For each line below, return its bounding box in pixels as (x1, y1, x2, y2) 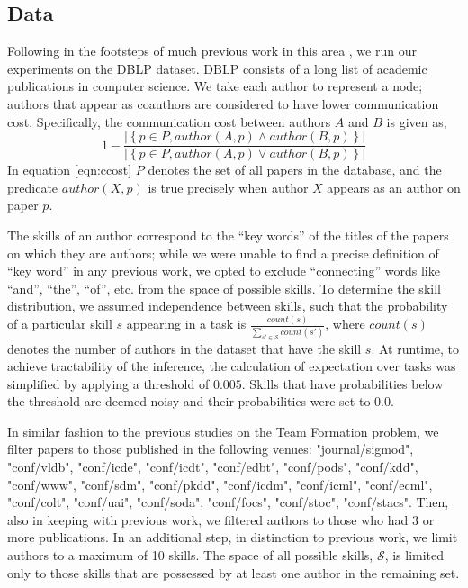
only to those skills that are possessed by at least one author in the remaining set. (7, 563, 460, 582)
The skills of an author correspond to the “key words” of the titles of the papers (7, 226, 449, 245)
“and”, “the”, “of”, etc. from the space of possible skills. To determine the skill (7, 278, 441, 297)
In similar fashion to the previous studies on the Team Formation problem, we (7, 421, 439, 440)
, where (325, 314, 365, 333)
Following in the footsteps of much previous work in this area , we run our (7, 41, 417, 60)
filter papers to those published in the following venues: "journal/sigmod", (7, 439, 414, 458)
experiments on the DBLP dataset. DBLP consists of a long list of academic (7, 59, 427, 77)
